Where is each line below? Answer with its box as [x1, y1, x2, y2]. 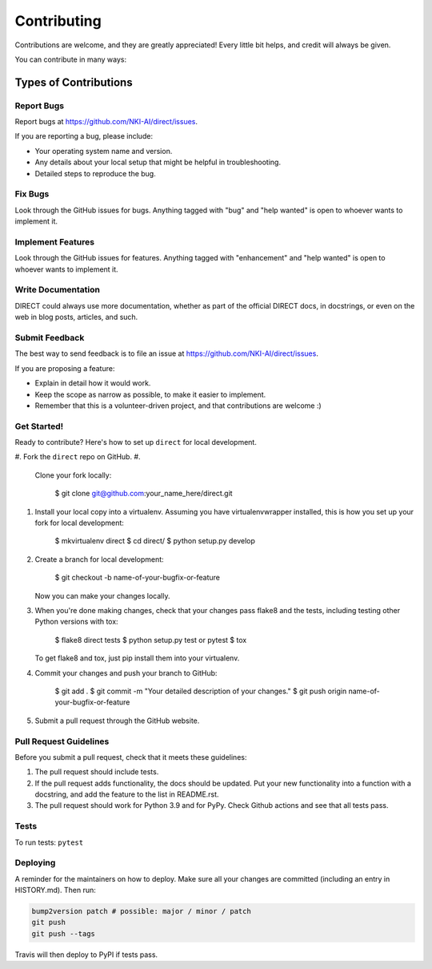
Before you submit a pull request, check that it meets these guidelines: [14, 752, 247, 761]
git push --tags [31, 929, 96, 938]
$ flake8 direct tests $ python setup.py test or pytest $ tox [54, 635, 247, 644]
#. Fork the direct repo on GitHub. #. [14, 452, 141, 462]
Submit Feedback [14, 333, 85, 344]
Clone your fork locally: [34, 470, 112, 480]
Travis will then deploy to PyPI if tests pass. [14, 950, 158, 959]
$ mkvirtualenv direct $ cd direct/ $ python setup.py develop [54, 536, 256, 546]
